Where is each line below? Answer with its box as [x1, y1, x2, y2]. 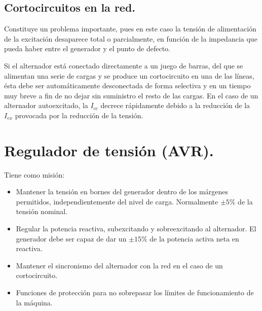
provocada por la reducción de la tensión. [15, 110, 143, 120]
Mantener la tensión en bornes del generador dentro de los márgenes [16, 186, 228, 197]
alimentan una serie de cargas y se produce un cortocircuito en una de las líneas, [4, 70, 254, 81]
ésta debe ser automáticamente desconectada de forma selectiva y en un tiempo [4, 80, 251, 91]
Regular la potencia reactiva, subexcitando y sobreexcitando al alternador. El [16, 223, 256, 234]
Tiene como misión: [4, 169, 65, 180]
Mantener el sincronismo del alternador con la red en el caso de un [16, 260, 223, 270]
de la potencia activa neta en [149, 233, 239, 244]
